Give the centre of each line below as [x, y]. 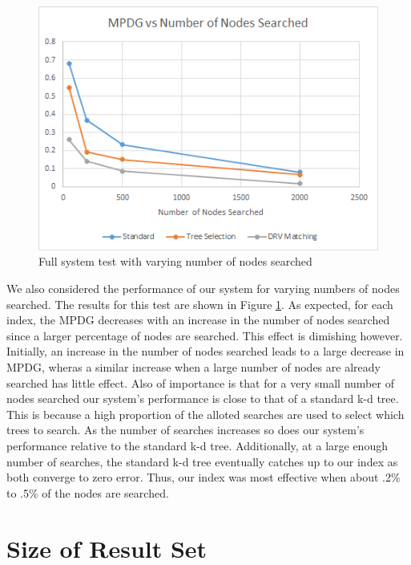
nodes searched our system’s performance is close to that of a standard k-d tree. [203, 398]
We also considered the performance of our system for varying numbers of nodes [203, 289]
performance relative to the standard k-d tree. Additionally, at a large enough [197, 445]
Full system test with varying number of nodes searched [175, 261]
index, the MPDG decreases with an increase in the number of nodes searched [198, 320]
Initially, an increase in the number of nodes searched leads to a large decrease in [205, 351]
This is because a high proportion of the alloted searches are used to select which [205, 414]
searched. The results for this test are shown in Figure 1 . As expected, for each [200, 304]
